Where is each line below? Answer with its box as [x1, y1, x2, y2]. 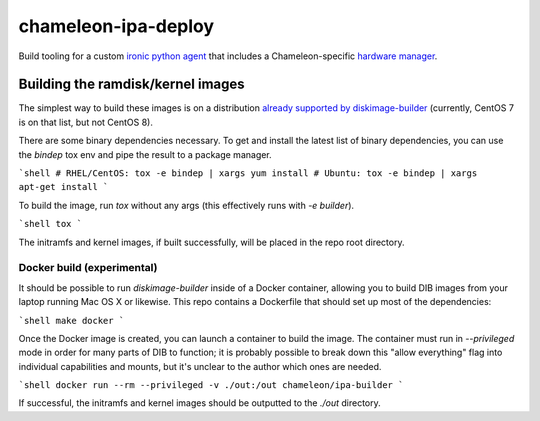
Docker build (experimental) [18, 261, 158, 275]
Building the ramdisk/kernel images [18, 76, 245, 93]
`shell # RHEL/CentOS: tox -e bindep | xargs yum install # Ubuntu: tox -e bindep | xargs [18, 168, 478, 179]
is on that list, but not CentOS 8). [18, 116, 154, 128]
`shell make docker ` [18, 315, 125, 326]
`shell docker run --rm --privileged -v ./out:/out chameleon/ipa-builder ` [18, 380, 404, 391]
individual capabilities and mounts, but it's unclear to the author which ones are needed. [18, 360, 382, 372]
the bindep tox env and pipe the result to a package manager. [18, 148, 272, 160]
